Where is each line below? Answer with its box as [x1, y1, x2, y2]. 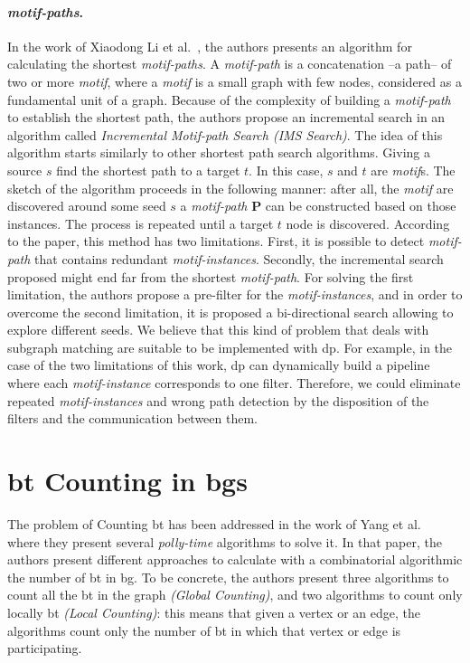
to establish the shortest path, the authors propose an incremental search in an [7, 108, 446, 127]
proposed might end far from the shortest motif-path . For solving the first [7, 267, 414, 286]
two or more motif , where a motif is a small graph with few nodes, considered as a [7, 71, 462, 90]
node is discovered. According [286, 213, 450, 232]
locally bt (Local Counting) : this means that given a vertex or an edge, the [7, 602, 420, 621]
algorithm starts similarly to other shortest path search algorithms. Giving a [7, 143, 430, 162]
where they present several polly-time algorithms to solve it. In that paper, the [7, 532, 442, 551]
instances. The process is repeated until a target [7, 213, 274, 232]
